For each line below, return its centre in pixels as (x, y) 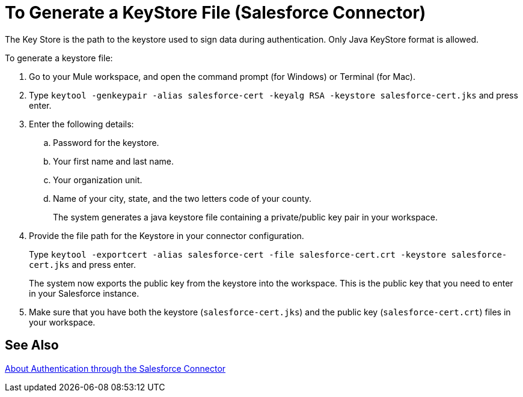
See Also (32, 345)
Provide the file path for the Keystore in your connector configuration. (167, 235)
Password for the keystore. (106, 142)
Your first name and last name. (113, 161)
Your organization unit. (98, 180)
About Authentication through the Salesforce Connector (115, 368)
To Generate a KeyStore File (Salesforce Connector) (216, 13)
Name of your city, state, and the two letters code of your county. (182, 198)
